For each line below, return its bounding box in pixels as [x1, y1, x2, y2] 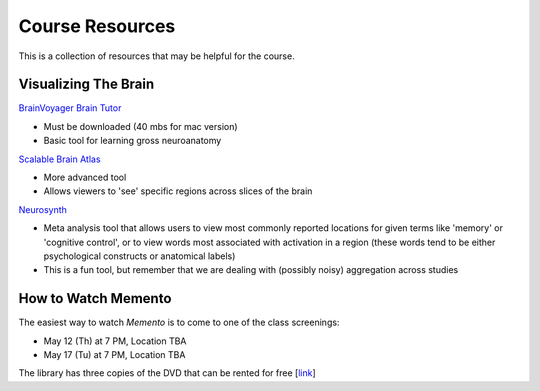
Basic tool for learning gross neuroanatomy [43, 135, 222, 147]
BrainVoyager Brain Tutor [18, 102, 122, 114]
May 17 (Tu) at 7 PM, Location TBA [43, 349, 186, 361]
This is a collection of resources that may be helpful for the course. [18, 50, 295, 62]
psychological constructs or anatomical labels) [43, 250, 236, 262]
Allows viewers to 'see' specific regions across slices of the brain [43, 185, 313, 197]
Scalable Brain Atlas [18, 153, 101, 165]
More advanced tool [43, 171, 127, 184]
